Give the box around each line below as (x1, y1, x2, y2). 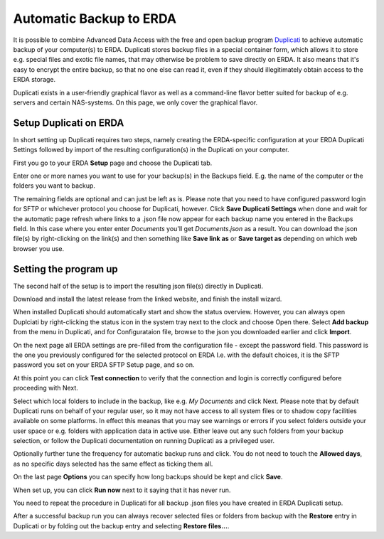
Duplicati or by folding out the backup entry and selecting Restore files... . (13, 521, 230, 530)
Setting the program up (13, 263, 119, 275)
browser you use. (13, 244, 65, 252)
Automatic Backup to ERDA (13, 11, 177, 26)
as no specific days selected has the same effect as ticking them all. (13, 459, 213, 468)
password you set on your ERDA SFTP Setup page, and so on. (13, 361, 195, 369)
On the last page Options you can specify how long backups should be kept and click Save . (13, 473, 283, 481)
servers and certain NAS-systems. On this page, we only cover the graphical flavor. (13, 98, 258, 107)
